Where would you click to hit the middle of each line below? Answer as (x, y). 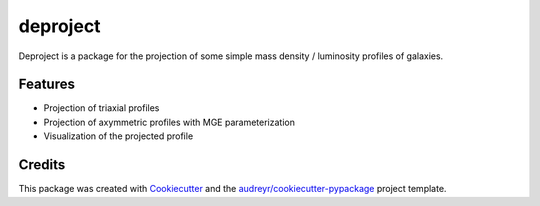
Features (46, 84)
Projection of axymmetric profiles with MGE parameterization (169, 122)
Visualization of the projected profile (118, 136)
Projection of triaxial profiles (101, 108)
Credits (42, 165)
